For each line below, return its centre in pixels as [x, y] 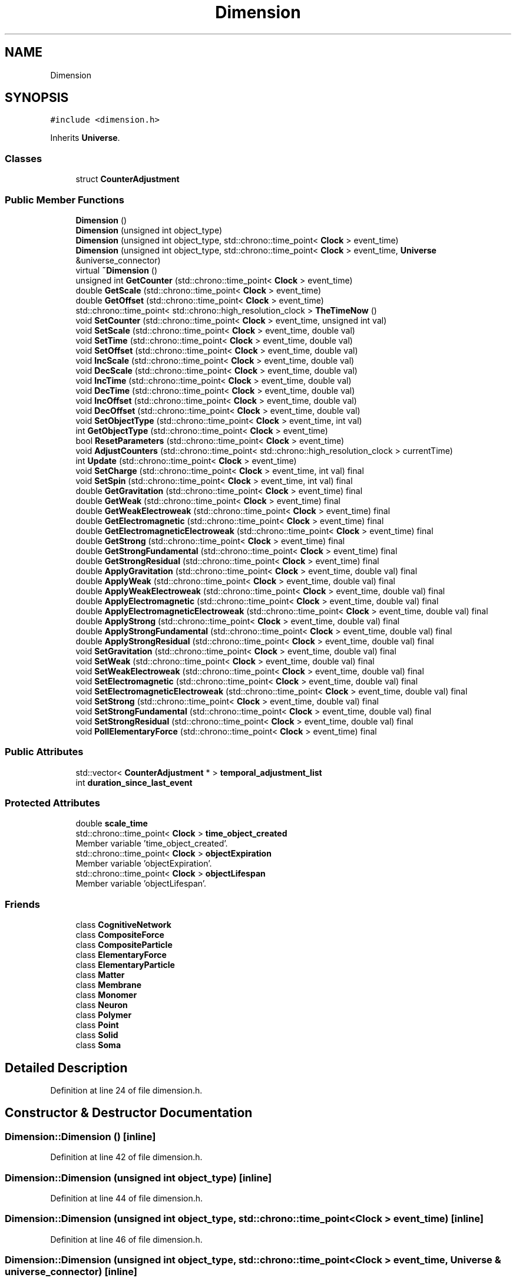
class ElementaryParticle [125, 965]
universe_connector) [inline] [71, 1272]
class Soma [98, 1045]
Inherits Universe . [85, 138]
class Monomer [106, 995]
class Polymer [104, 1015]
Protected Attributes [52, 803]
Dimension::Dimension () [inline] [80, 1136]
